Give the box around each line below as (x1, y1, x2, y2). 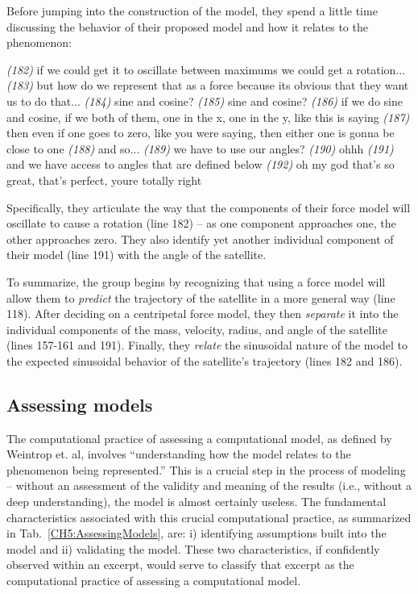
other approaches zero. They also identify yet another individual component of (6, 230, 394, 247)
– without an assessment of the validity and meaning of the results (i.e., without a (6, 477, 412, 494)
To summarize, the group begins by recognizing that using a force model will (6, 273, 386, 290)
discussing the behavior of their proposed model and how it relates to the (6, 18, 368, 35)
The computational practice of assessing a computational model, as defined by (6, 429, 392, 446)
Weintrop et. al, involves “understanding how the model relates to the (6, 445, 351, 462)
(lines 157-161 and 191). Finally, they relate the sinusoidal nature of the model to (6, 337, 408, 353)
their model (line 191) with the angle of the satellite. (6, 246, 267, 263)
